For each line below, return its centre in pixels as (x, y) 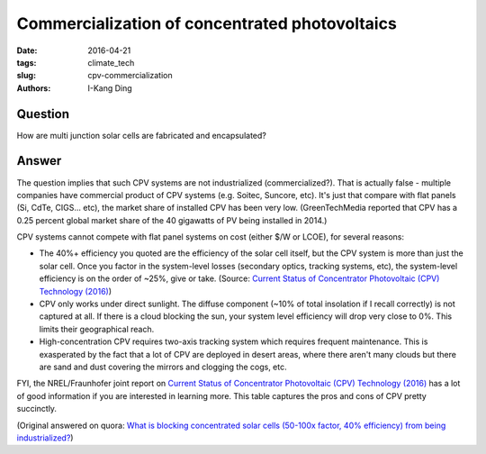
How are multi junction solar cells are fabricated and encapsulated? (142, 135)
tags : (27, 62)
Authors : (34, 88)
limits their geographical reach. (97, 329)
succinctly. (37, 409)
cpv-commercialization (130, 76)
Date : (27, 50)
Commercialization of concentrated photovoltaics (207, 23)
